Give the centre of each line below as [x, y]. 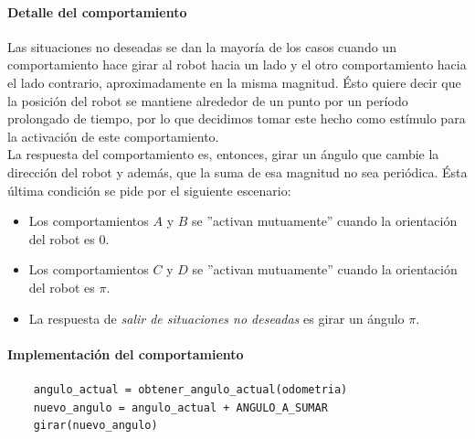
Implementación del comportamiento [126, 353]
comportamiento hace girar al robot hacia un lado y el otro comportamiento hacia [237, 64]
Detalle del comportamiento [97, 11]
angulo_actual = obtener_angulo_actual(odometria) [190, 389]
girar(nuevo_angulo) [95, 426]
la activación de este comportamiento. [113, 136]
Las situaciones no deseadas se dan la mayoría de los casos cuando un [202, 46]
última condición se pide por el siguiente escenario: [149, 190]
